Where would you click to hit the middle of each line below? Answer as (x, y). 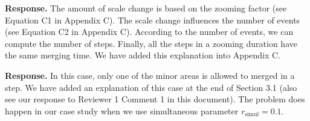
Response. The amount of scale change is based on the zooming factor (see (146, 8)
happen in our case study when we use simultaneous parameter (122, 110)
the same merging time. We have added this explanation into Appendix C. (143, 55)
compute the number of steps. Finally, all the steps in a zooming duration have (151, 43)
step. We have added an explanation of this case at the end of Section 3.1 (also (151, 87)
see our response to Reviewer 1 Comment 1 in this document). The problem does (155, 99)
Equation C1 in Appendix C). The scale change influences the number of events (153, 20)
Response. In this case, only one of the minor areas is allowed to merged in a (150, 75)
